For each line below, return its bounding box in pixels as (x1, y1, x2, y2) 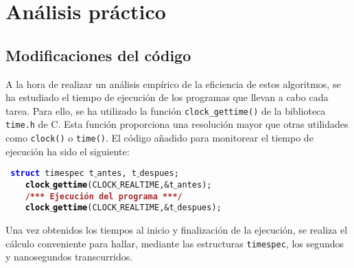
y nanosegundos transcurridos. (5, 249, 133, 264)
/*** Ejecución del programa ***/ (25, 191, 182, 201)
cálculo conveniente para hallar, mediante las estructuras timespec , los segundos (5, 236, 344, 250)
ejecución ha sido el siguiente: (5, 144, 130, 158)
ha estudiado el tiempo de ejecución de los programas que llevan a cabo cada (5, 90, 329, 104)
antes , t (97, 168, 137, 179)
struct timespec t (10, 168, 94, 179)
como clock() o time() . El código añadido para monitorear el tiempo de (5, 131, 314, 145)
